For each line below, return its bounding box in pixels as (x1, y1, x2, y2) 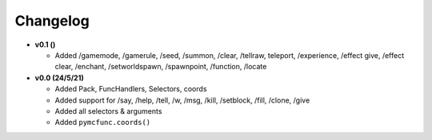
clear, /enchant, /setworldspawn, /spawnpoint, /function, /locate (54, 62, 267, 72)
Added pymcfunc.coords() (54, 118, 151, 127)
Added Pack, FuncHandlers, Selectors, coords (54, 84, 207, 94)
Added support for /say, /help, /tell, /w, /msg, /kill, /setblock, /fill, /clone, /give (54, 95, 310, 105)
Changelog (14, 12, 90, 29)
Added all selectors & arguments (54, 106, 162, 115)
